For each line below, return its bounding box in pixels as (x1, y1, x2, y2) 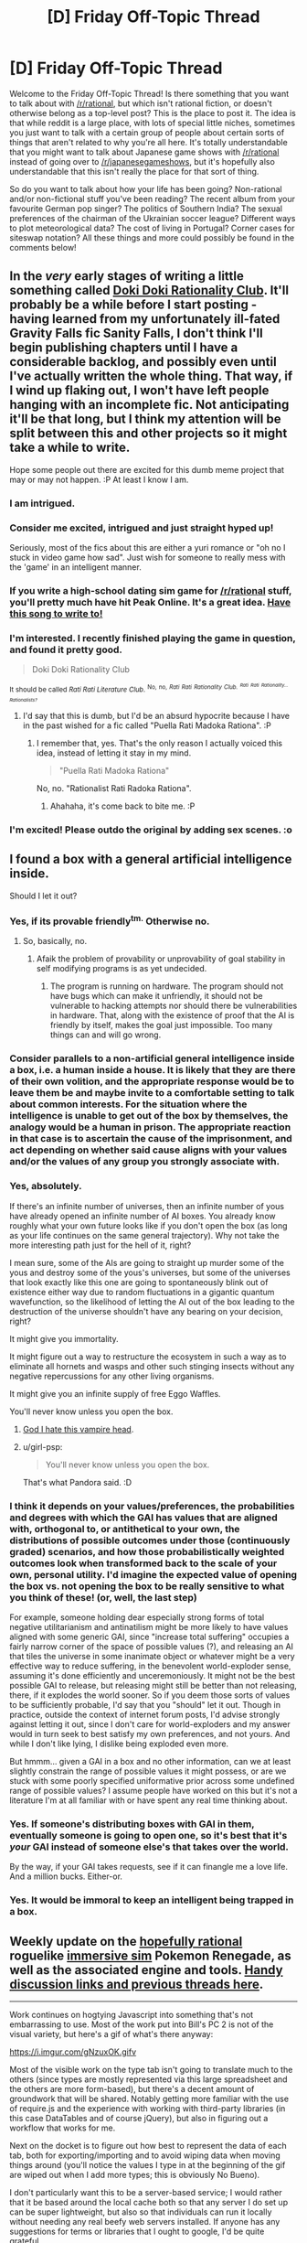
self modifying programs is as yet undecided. (36, 963, 207, 974)
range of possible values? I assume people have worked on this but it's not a (9, 1785, 298, 1796)
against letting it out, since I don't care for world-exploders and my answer (9, 1718, 291, 1730)
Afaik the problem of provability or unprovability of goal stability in (36, 953, 286, 964)
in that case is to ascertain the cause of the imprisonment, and (9, 1132, 292, 1145)
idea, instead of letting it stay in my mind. (36, 747, 192, 758)
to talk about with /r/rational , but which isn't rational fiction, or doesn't (9, 98, 272, 109)
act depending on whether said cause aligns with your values (9, 1143, 288, 1156)
